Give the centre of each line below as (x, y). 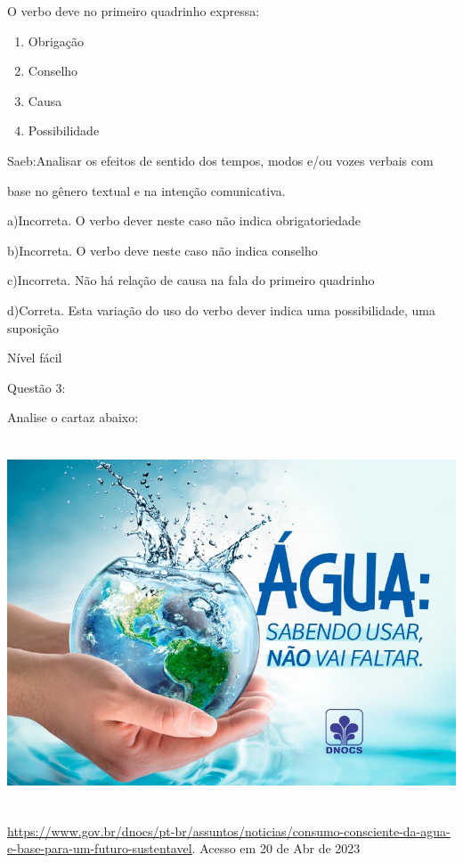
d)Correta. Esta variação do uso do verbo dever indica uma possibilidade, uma (221, 309)
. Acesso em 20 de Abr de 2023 (276, 848)
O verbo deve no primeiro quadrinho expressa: (134, 11)
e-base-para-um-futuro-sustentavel (100, 848)
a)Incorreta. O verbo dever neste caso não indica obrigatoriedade (184, 220)
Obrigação (56, 41)
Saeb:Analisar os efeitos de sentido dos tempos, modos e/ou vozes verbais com (220, 160)
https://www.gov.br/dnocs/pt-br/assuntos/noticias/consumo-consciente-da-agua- (229, 830)
